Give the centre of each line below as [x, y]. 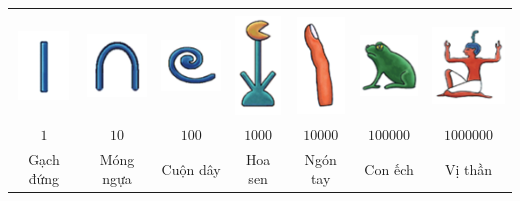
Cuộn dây [191, 168]
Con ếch [389, 168]
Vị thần [468, 168]
